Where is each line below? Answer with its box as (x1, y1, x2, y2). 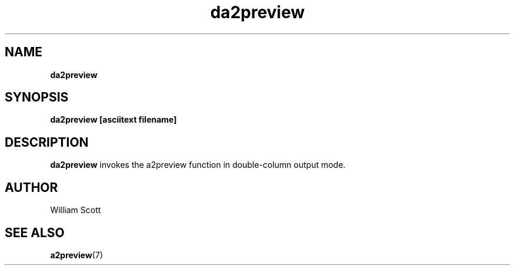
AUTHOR (5, 180, 58, 195)
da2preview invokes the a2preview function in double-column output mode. (50, 160, 346, 170)
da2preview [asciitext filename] (50, 114, 177, 125)
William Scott (50, 205, 101, 215)
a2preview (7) (50, 249, 103, 260)
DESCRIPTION (5, 134, 89, 150)
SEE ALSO (5, 225, 65, 240)
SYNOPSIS (5, 90, 69, 105)
